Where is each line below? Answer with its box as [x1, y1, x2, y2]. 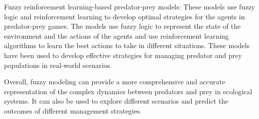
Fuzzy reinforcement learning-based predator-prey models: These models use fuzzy [4, 1, 256, 11]
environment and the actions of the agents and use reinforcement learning [4, 30, 229, 41]
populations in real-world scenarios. [4, 59, 112, 70]
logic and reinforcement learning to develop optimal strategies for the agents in [4, 11, 245, 21]
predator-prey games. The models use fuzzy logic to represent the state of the [4, 21, 241, 31]
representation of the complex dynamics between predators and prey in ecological [4, 86, 253, 96]
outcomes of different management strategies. [4, 105, 142, 116]
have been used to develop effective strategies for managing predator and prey [4, 50, 242, 60]
